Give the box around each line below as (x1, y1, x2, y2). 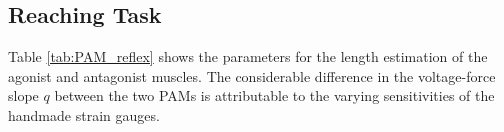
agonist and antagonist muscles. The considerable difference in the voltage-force (8, 65, 496, 86)
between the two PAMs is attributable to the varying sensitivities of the (54, 85, 495, 106)
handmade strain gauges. (8, 104, 160, 125)
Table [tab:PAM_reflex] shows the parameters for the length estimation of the (8, 46, 488, 67)
